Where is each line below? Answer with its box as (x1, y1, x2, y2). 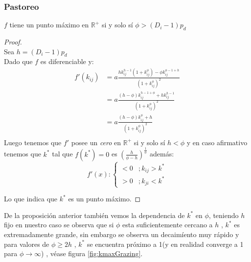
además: (149, 149, 174, 159)
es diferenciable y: (40, 56, 94, 66)
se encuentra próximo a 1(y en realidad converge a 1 (87, 239, 244, 249)
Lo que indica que (4, 194, 58, 204)
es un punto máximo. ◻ (68, 194, 141, 204)
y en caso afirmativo (186, 137, 248, 147)
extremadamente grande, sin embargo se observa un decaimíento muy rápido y (4, 229, 239, 240)
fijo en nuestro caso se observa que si (4, 219, 114, 230)
